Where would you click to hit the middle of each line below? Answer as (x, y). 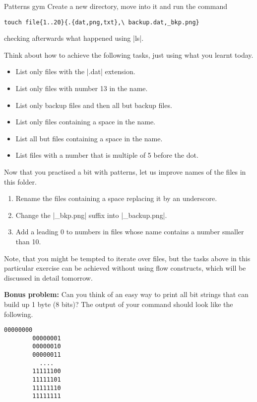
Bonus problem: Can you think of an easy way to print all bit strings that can (126, 294)
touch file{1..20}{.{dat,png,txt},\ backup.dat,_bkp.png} (102, 22)
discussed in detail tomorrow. (48, 277)
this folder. (20, 181)
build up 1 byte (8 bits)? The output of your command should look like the (119, 304)
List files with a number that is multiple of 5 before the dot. (107, 155)
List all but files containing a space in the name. (89, 138)
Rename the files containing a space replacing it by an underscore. (116, 198)
